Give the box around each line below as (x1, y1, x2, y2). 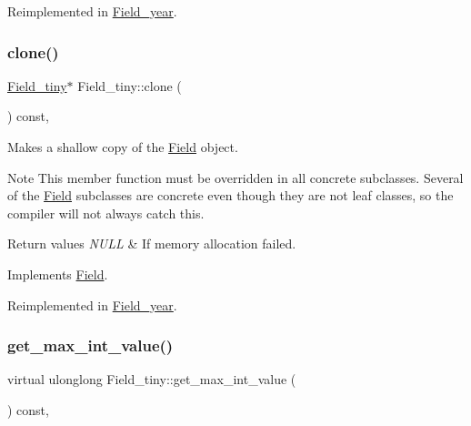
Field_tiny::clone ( (77, 76, 182, 95)
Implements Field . (7, 264, 108, 283)
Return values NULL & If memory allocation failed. (7, 234, 296, 253)
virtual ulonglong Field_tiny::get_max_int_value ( (7, 370, 296, 389)
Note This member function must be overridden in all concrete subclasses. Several (7, 167, 464, 187)
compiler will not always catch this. (7, 203, 205, 222)
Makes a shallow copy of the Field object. (7, 137, 238, 156)
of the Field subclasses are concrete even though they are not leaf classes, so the (7, 186, 454, 205)
